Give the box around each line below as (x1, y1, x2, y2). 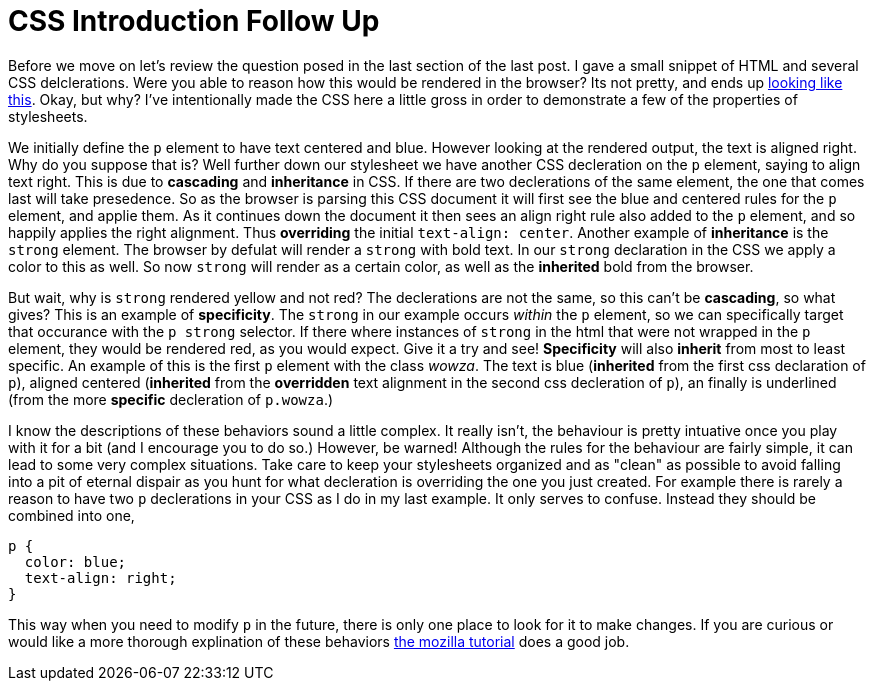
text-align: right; (24, 569, 177, 586)
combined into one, (8, 506, 135, 524)
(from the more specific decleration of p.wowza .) (8, 390, 334, 408)
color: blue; (24, 553, 127, 570)
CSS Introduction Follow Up (8, 4, 380, 38)
